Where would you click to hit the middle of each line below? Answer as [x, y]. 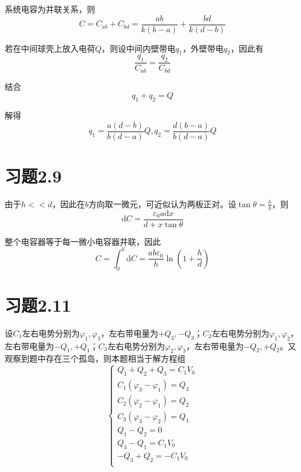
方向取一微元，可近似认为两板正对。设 [162, 203]
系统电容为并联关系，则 [50, 9]
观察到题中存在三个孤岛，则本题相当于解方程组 [95, 358]
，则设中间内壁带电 [139, 48]
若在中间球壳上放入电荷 [50, 48]
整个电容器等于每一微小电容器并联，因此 [83, 241]
